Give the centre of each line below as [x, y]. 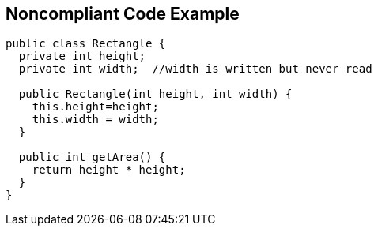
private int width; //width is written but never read [195, 69]
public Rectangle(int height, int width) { [155, 94]
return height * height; [109, 170]
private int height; [82, 56]
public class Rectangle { [86, 44]
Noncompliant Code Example [123, 14]
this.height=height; [95, 107]
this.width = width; [95, 120]
